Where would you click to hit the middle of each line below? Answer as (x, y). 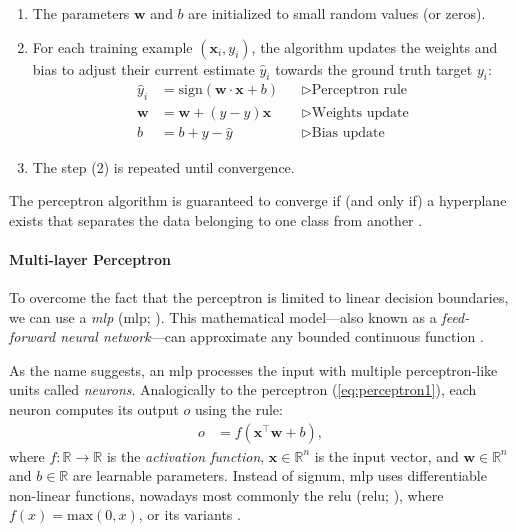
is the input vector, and (386, 455)
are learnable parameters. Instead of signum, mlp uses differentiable (279, 475)
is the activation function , (185, 455)
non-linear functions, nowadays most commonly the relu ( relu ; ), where (226, 494)
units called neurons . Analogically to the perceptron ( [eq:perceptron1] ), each (243, 389)
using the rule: (238, 409)
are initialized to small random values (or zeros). (337, 13)
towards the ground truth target (374, 68)
